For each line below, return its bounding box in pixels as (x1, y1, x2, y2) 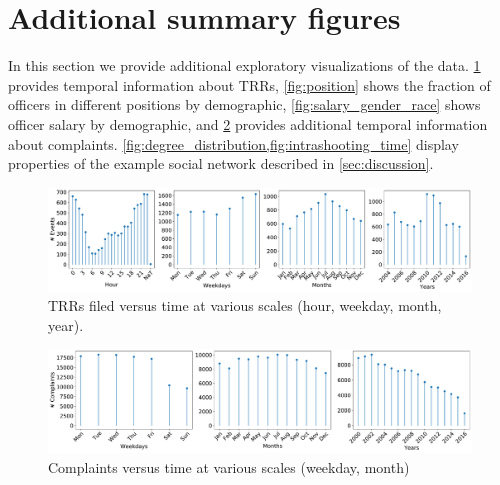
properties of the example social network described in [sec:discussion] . (8, 153, 434, 174)
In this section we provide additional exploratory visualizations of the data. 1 (8, 55, 481, 76)
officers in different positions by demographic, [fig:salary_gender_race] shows (8, 94, 481, 115)
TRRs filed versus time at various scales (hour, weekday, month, (48, 295, 442, 316)
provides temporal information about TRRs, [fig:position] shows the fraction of (8, 74, 491, 95)
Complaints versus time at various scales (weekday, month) (48, 456, 410, 477)
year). (48, 314, 84, 335)
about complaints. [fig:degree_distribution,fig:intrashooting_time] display (8, 133, 459, 154)
